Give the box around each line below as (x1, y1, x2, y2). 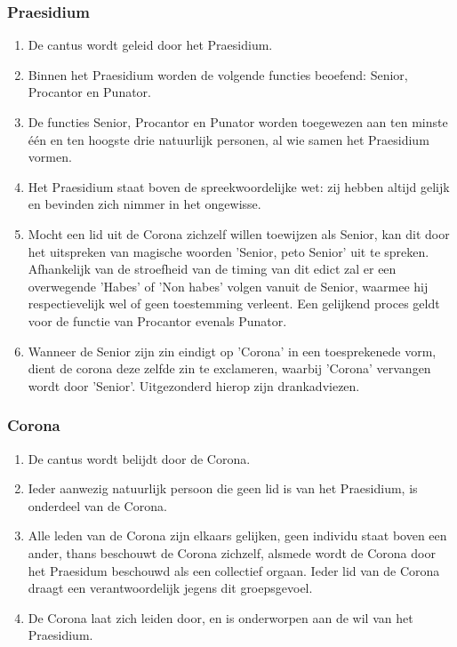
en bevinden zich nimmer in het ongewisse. (28, 195, 261, 213)
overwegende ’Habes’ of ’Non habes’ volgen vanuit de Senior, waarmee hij (28, 276, 429, 295)
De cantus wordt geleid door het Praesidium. (28, 36, 273, 54)
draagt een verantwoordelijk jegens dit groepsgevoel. (28, 579, 313, 597)
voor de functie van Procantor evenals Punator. (28, 311, 287, 330)
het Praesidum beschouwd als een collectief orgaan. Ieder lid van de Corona (28, 561, 440, 579)
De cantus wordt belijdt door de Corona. (28, 449, 251, 467)
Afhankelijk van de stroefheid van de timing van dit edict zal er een (28, 260, 397, 278)
